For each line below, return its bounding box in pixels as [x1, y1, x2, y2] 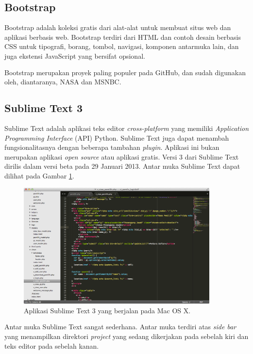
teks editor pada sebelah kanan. [4, 340, 99, 351]
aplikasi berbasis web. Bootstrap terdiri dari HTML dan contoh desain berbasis [4, 32, 241, 42]
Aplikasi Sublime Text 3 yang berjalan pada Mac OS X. [24, 305, 191, 315]
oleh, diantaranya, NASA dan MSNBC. [4, 77, 121, 87]
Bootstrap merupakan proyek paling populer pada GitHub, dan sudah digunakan [4, 67, 246, 77]
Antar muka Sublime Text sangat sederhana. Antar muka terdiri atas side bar [4, 322, 236, 332]
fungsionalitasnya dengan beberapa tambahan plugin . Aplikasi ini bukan [4, 142, 219, 152]
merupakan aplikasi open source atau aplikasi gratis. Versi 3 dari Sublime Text [4, 151, 239, 161]
